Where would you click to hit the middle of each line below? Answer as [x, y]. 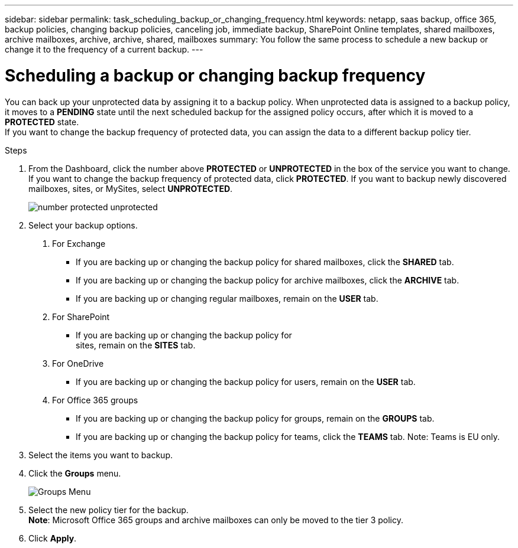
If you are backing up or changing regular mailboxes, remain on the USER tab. [227, 298]
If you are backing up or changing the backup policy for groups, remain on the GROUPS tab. [255, 418]
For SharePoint [81, 317]
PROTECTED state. [42, 122]
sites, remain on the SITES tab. [136, 345]
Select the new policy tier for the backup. [109, 510]
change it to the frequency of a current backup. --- [104, 49]
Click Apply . [53, 538]
